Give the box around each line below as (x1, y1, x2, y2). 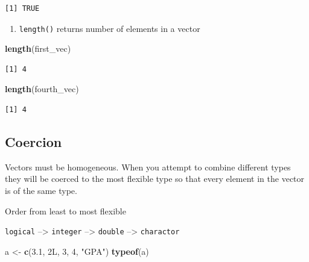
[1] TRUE (5, 4, 40, 13)
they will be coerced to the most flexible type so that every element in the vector (5, 172, 305, 185)
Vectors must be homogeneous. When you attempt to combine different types (5, 160, 291, 173)
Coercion (5, 133, 62, 151)
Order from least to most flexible (5, 204, 126, 217)
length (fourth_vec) (5, 83, 79, 95)
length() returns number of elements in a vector (19, 22, 200, 34)
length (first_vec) (5, 42, 71, 55)
